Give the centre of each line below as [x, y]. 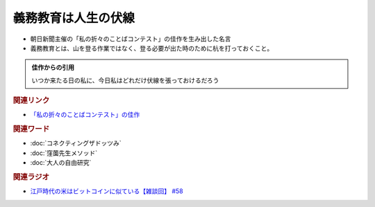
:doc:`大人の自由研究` [61, 163]
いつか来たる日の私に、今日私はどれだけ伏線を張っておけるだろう [125, 80]
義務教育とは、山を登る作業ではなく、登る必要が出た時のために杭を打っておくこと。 [152, 48]
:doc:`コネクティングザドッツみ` [76, 143]
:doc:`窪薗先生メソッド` [64, 153]
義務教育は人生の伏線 [74, 18]
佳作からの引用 [53, 67]
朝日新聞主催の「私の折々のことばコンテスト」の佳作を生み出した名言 [131, 39]
